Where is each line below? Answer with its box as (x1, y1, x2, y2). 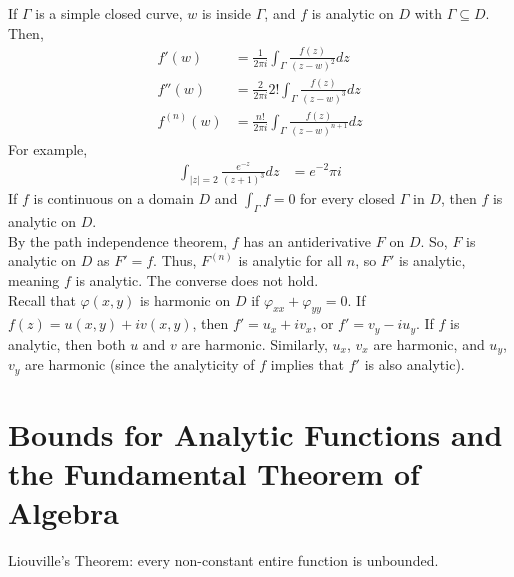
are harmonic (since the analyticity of (25, 354, 255, 375)
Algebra (8, 492, 119, 533)
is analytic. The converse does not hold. (75, 269, 319, 290)
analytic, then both (8, 333, 126, 354)
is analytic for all (238, 250, 343, 271)
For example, (8, 138, 88, 159)
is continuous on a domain (33, 188, 194, 209)
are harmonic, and (373, 333, 485, 354)
